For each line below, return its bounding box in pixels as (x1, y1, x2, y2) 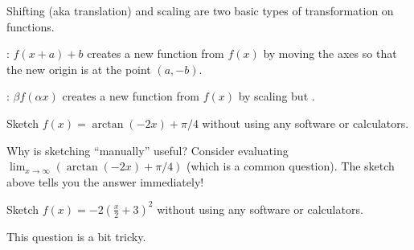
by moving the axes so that (263, 45, 397, 62)
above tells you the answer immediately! (6, 173, 204, 190)
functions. (6, 18, 55, 35)
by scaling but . (238, 88, 315, 105)
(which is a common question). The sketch (187, 158, 395, 174)
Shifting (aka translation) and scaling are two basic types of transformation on (6, 2, 394, 18)
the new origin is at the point (6, 60, 151, 77)
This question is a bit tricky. (6, 227, 146, 244)
